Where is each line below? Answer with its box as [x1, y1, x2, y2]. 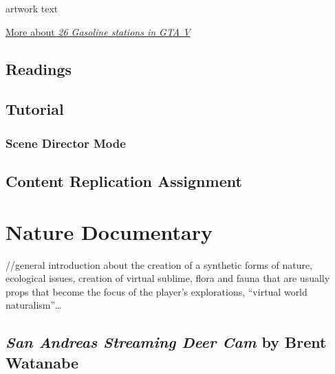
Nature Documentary [6, 217, 213, 245]
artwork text [6, 1, 58, 15]
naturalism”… [6, 298, 62, 312]
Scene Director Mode [6, 134, 126, 151]
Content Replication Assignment [6, 170, 242, 191]
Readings [6, 58, 72, 79]
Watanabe [6, 351, 79, 373]
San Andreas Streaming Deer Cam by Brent [6, 331, 327, 353]
